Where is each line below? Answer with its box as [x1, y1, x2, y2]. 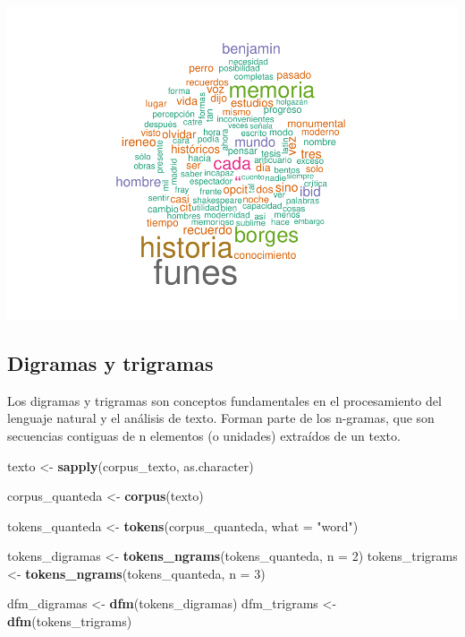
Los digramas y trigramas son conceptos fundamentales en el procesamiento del [7, 391, 442, 409]
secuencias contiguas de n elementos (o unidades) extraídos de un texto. [7, 426, 401, 444]
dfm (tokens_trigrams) [7, 612, 132, 631]
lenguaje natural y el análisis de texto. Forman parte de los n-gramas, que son [7, 409, 435, 427]
